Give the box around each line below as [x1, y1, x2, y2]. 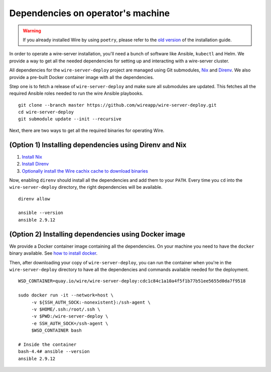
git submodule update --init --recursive [18, 116, 121, 122]
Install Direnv [22, 161, 49, 167]
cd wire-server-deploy [18, 109, 74, 115]
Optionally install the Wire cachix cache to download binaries [22, 168, 148, 174]
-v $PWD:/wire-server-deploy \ [31, 314, 108, 319]
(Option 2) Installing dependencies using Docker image [9, 230, 186, 239]
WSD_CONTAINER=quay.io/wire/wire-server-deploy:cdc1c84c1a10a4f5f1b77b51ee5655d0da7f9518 [18, 278, 246, 284]
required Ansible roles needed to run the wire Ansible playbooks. [9, 91, 144, 97]
